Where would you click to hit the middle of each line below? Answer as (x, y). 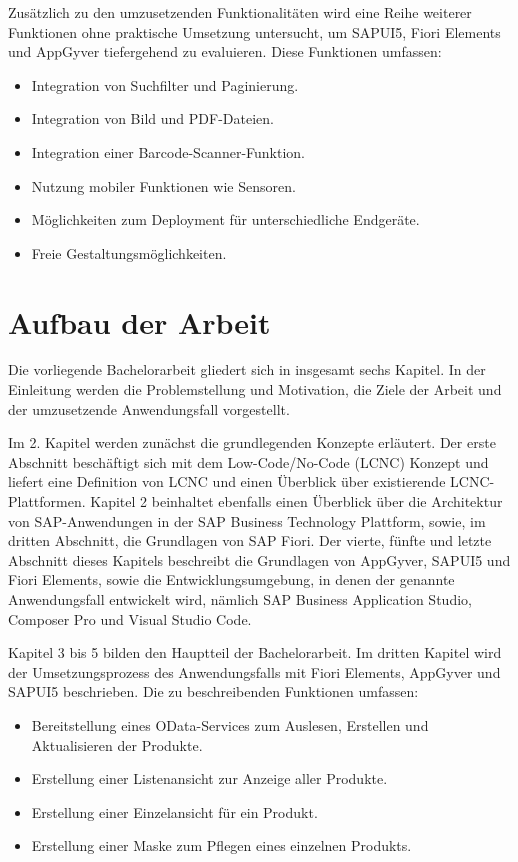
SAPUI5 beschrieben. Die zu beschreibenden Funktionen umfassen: (213, 691)
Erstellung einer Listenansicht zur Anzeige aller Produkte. (209, 778)
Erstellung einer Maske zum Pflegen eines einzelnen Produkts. (221, 845)
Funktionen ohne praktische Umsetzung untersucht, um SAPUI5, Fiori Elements (254, 31)
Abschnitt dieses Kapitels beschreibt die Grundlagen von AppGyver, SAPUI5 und (259, 559)
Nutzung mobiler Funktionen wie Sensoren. (163, 185)
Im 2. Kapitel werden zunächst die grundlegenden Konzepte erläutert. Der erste (252, 442)
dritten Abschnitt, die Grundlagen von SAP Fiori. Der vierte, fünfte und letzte (250, 540)
